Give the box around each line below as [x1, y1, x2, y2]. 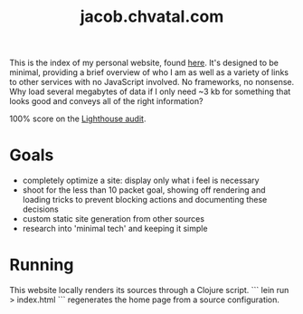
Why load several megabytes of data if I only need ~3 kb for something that [9, 86, 291, 97]
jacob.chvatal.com [80, 6, 224, 27]
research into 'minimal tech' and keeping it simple [22, 224, 208, 234]
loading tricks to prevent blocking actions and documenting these [22, 195, 268, 205]
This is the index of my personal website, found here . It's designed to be [9, 57, 279, 69]
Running [9, 255, 74, 275]
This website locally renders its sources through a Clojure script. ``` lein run [9, 285, 289, 296]
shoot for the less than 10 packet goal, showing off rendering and [22, 185, 266, 195]
